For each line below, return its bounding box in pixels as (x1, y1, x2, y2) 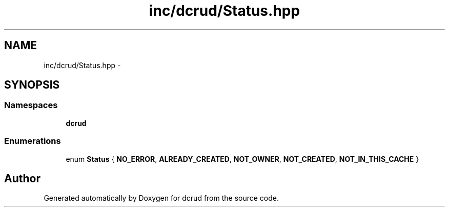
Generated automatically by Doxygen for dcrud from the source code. (44, 194, 279, 203)
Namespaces (4, 100, 58, 111)
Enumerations (4, 136, 61, 146)
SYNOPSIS (4, 78, 60, 92)
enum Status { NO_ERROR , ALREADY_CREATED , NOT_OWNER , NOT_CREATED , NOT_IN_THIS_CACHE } (66, 154, 419, 163)
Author (4, 172, 40, 185)
